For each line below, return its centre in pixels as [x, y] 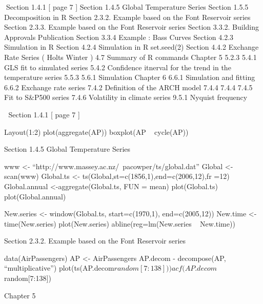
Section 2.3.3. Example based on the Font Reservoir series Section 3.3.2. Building [132, 27]
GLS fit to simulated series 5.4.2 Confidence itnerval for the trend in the [118, 67]
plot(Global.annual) [35, 196]
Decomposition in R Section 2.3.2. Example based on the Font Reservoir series [127, 17]
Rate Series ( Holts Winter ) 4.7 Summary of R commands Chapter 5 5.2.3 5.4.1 [130, 57]
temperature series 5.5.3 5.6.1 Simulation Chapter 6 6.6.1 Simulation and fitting [130, 77]
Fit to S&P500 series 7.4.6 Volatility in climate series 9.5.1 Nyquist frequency [126, 97]
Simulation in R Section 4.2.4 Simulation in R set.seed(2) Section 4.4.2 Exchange [131, 47]
